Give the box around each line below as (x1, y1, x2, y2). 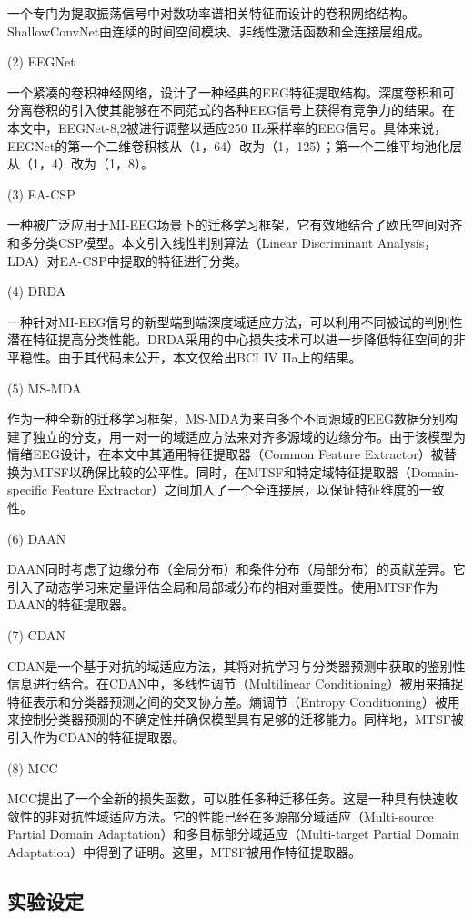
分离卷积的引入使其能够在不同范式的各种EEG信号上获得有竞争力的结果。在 (7, 100, 456, 119)
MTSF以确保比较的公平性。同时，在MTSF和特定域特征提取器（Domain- (32, 462, 459, 481)
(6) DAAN (7, 528, 66, 547)
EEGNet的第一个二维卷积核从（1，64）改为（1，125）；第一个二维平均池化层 (7, 136, 463, 155)
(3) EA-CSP (7, 184, 75, 203)
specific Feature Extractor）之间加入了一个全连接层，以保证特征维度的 (7, 480, 419, 499)
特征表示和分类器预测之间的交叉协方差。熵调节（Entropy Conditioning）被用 (7, 691, 460, 710)
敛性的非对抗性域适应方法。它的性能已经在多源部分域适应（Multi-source (7, 806, 434, 825)
